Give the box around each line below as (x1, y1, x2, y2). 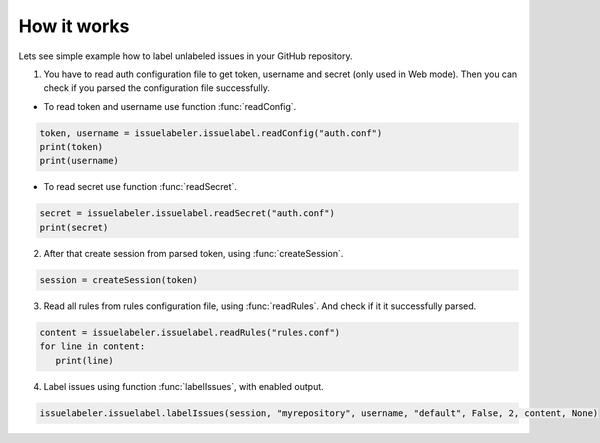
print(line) (55, 355, 114, 366)
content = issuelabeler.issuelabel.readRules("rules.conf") (39, 326, 341, 338)
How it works (18, 15, 130, 37)
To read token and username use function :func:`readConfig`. (43, 100, 297, 112)
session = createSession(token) (39, 274, 199, 285)
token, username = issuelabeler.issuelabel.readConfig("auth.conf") (39, 127, 383, 139)
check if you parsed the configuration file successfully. (43, 82, 270, 94)
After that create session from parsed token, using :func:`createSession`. (43, 247, 344, 259)
